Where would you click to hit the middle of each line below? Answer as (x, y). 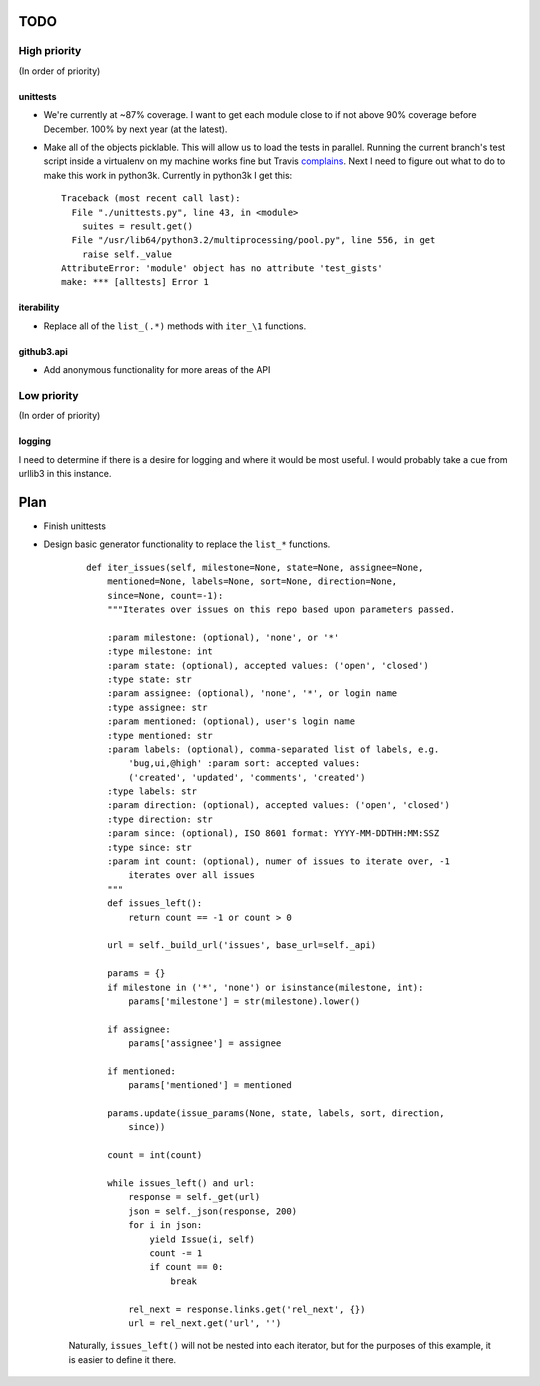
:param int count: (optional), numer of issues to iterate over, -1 (278, 861)
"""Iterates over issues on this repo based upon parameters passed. (281, 609)
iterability (39, 307)
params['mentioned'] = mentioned (210, 1085)
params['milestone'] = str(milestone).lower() (244, 1001)
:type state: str (149, 679)
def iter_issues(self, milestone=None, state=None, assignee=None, (255, 567)
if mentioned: (141, 1071)
